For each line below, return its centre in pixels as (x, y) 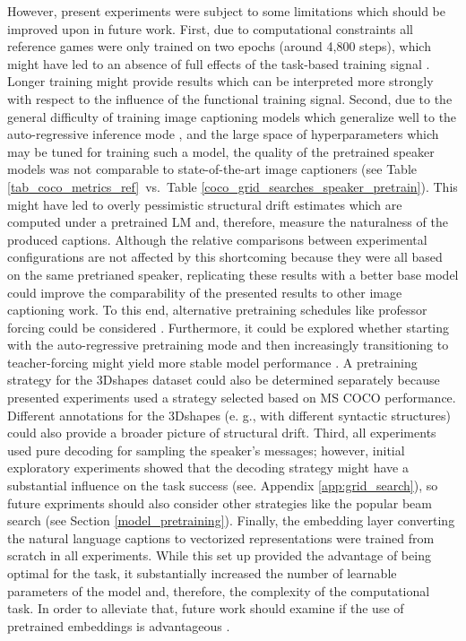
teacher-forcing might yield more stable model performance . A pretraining (212, 362)
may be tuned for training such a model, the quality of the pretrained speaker (221, 151)
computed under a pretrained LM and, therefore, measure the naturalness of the (228, 222)
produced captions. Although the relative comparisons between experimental (217, 239)
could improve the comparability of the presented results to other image (205, 292)
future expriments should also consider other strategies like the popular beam (220, 502)
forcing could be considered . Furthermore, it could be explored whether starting (229, 327)
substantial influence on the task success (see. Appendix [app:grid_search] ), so (223, 485)
